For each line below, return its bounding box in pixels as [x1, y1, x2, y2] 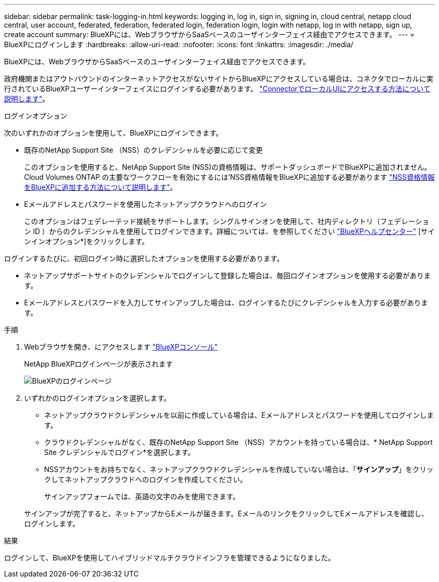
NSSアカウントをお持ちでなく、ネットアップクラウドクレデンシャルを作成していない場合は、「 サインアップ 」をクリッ [44, 465, 434, 474]
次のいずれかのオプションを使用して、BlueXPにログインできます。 [4, 129, 223, 137]
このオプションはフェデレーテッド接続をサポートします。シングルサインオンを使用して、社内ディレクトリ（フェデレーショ [24, 217, 429, 225]
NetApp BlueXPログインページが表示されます [24, 360, 173, 368]
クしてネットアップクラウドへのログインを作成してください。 [44, 475, 247, 484]
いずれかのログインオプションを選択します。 [24, 394, 171, 402]
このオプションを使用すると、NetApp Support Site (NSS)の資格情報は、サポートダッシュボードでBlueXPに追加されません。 [24, 163, 431, 171]
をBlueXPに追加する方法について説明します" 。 [24, 183, 177, 191]
